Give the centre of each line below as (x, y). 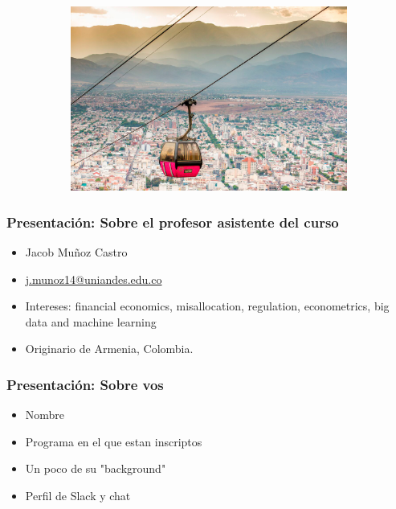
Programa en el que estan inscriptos (114, 441)
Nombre (45, 415)
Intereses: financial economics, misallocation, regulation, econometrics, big (207, 306)
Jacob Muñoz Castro (76, 251)
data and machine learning (91, 321)
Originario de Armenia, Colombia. (109, 349)
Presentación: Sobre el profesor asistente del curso (173, 222)
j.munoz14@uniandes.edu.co (94, 279)
